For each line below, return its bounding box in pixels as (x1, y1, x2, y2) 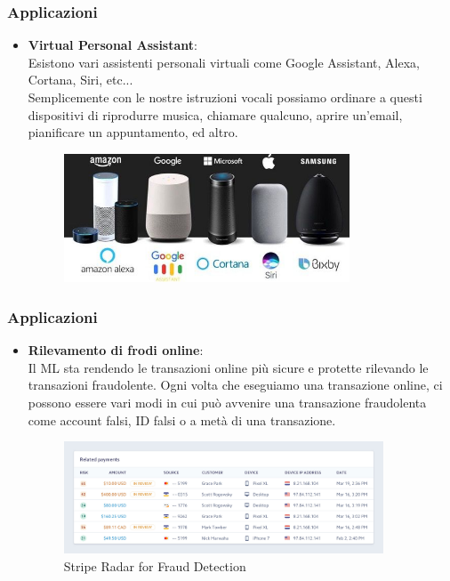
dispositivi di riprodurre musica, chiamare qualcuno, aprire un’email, (28, 105, 403, 124)
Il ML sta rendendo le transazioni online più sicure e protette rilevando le (28, 358, 429, 376)
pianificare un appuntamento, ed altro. (28, 123, 238, 141)
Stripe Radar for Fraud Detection (63, 556, 246, 575)
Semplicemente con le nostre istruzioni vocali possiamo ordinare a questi (28, 88, 422, 106)
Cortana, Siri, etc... (28, 70, 133, 89)
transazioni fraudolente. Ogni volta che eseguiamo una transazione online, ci (28, 375, 443, 394)
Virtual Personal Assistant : (28, 36, 197, 54)
